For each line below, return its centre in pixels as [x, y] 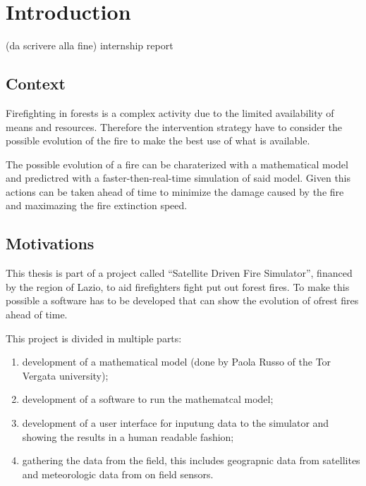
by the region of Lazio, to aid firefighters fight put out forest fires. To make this [178, 286]
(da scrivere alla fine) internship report [90, 45]
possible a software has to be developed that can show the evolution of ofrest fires [182, 300]
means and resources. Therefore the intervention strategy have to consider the [174, 126]
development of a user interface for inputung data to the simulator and [176, 423]
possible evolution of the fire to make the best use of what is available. [158, 141]
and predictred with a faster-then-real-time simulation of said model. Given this [178, 178]
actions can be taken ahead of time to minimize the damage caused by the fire [175, 191]
